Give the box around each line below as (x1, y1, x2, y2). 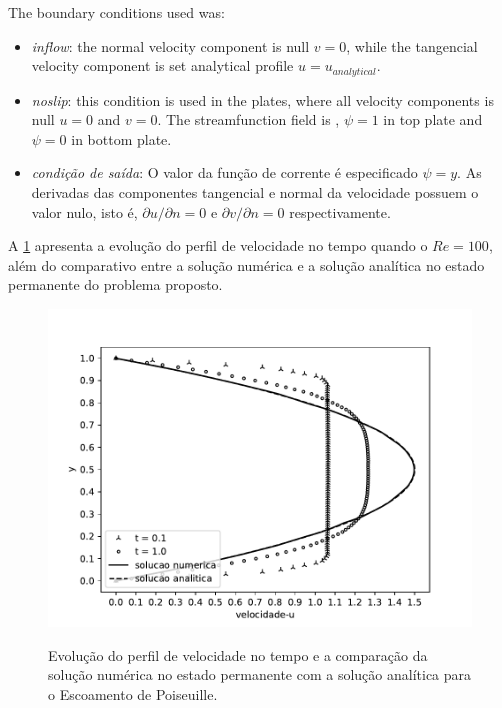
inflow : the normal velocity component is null (31, 35, 310, 56)
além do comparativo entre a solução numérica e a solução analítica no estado (8, 254, 485, 275)
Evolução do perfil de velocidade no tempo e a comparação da (48, 644, 428, 665)
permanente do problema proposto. (8, 274, 223, 295)
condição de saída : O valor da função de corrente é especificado (31, 162, 418, 183)
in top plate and (383, 109, 483, 130)
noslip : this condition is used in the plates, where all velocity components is (31, 89, 494, 110)
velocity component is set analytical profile (31, 55, 294, 76)
